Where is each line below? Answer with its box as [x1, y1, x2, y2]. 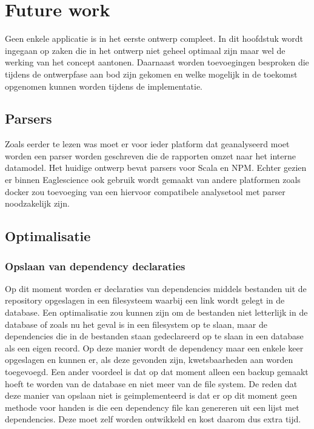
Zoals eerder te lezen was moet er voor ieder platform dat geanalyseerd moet [5, 138, 290, 150]
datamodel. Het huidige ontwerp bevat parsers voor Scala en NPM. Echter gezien [5, 161, 307, 174]
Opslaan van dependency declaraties [5, 258, 185, 273]
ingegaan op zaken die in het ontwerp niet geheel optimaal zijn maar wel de [5, 44, 286, 56]
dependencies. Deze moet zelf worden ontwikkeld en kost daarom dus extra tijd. [5, 413, 301, 425]
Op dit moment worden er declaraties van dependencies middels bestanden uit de [5, 282, 307, 294]
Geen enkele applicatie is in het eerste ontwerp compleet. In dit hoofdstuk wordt [5, 32, 303, 45]
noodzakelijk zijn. [5, 197, 70, 210]
